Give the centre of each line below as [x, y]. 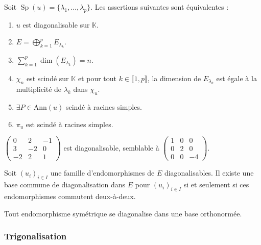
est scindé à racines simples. [69, 124]
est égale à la [236, 78]
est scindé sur [48, 78]
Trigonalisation [35, 236]
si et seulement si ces [216, 185]
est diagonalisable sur [56, 24]
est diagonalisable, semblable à [111, 147]
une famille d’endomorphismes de [102, 173]
